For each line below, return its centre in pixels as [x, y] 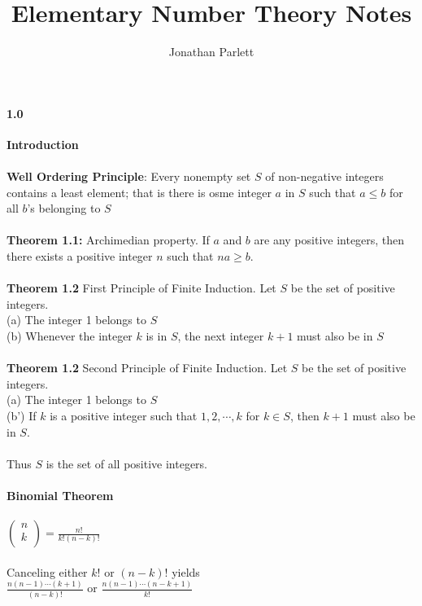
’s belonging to [64, 208]
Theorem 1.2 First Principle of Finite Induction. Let [141, 288]
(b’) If [22, 416]
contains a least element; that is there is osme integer [139, 192]
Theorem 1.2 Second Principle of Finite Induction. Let [147, 368]
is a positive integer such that [124, 416]
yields [186, 571]
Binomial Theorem [60, 495]
